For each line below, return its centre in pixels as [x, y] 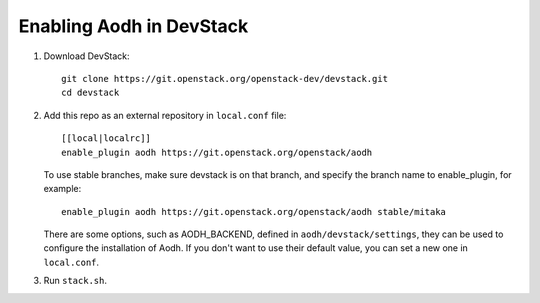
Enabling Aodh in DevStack [133, 26]
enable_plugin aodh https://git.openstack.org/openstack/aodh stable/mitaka [254, 211]
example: [62, 189]
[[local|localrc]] [106, 138]
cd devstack [90, 93]
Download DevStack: [86, 56]
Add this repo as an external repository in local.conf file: [165, 115]
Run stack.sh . [75, 281]
